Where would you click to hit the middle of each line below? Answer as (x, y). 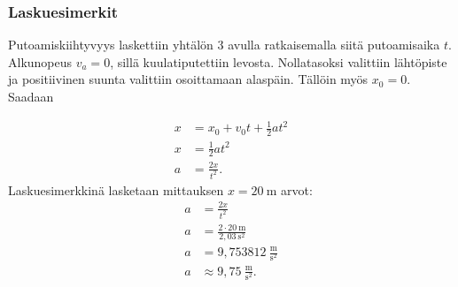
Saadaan (31, 96)
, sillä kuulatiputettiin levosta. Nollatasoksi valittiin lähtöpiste (279, 61)
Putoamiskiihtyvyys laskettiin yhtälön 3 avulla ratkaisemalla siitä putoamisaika (224, 45)
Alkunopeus (40, 61)
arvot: (296, 189)
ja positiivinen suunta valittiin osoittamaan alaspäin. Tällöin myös (188, 79)
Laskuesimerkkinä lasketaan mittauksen (116, 189)
